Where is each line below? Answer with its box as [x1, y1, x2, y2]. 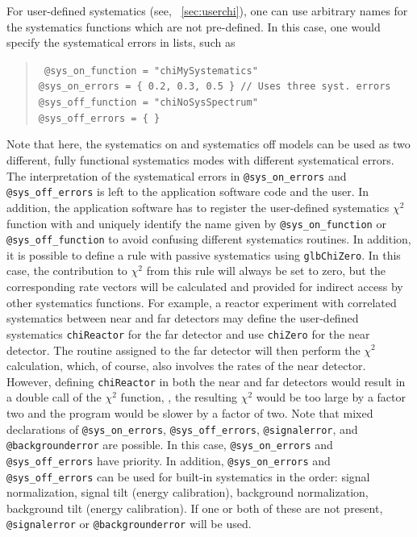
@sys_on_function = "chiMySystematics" [44, 65, 258, 77]
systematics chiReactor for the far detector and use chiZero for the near [6, 325, 370, 342]
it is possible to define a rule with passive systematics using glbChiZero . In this [6, 246, 401, 263]
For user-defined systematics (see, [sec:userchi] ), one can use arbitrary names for [6, 2, 408, 19]
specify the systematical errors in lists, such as [6, 34, 236, 51]
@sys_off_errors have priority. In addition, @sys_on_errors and [6, 452, 331, 468]
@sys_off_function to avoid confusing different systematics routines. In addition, [6, 231, 411, 248]
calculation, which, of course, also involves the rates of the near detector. [6, 357, 366, 374]
